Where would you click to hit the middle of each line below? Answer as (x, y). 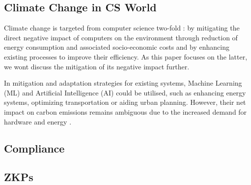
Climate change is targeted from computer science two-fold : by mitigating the (122, 28)
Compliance (34, 148)
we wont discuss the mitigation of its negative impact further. (97, 66)
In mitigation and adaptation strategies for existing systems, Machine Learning (123, 83)
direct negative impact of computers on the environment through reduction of (121, 37)
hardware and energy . (38, 121)
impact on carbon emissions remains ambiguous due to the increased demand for (125, 111)
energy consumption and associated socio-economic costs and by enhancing (117, 47)
